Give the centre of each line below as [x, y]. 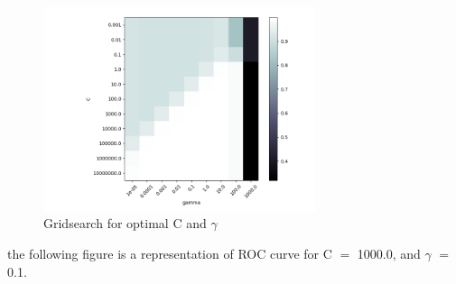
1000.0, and [389, 253]
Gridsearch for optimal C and [125, 223]
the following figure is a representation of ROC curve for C [170, 253]
